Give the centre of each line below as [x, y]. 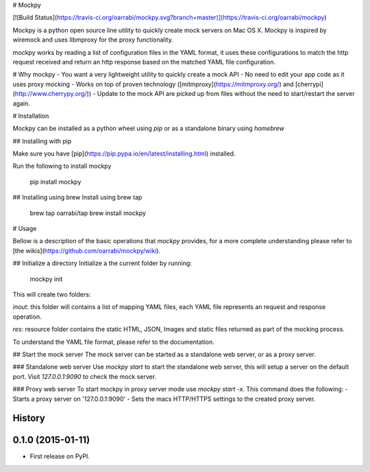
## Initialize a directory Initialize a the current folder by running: [102, 263]
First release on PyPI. [60, 456]
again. [22, 103]
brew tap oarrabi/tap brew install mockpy [88, 213]
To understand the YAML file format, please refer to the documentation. [114, 342]
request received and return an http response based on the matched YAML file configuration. [144, 62]
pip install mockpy [56, 182]
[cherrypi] [309, 84]
